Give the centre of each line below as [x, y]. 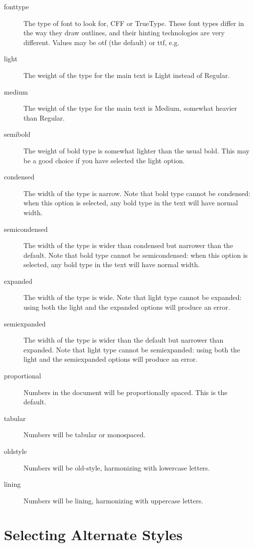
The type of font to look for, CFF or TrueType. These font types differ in [134, 23]
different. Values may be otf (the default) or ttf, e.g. [102, 42]
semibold [17, 134]
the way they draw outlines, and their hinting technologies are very [124, 33]
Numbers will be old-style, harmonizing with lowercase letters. [117, 467]
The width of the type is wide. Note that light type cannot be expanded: [133, 297]
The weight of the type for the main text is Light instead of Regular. [127, 75]
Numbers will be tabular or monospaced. [85, 435]
